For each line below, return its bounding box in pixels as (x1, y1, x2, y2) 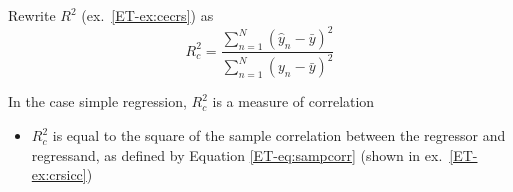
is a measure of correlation (212, 91, 375, 112)
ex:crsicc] (31, 164, 87, 185)
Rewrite (8, 5, 56, 25)
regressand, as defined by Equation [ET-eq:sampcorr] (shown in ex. (31, 144, 443, 165)
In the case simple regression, (8, 91, 187, 112)
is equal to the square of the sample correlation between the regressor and (52, 125, 506, 146)
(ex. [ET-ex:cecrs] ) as (81, 5, 214, 25)
